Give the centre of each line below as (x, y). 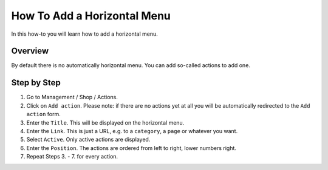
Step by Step (36, 83)
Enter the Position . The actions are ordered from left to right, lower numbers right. (132, 148)
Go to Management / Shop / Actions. (72, 97)
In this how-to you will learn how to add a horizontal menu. (84, 34)
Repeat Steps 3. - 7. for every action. (72, 157)
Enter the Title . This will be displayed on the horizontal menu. (105, 123)
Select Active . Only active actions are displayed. (88, 140)
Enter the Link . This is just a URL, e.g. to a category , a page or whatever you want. (132, 131)
